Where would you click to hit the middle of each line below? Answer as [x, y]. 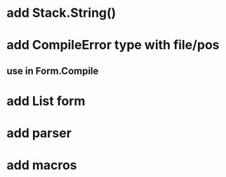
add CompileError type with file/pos [113, 45]
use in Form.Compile [53, 71]
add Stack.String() [61, 13]
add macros [42, 165]
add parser [39, 133]
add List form [46, 101]
